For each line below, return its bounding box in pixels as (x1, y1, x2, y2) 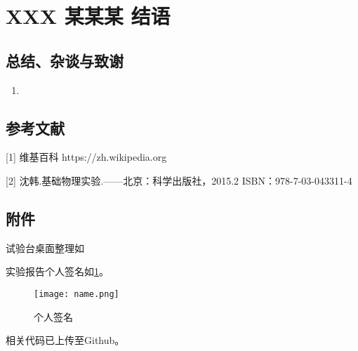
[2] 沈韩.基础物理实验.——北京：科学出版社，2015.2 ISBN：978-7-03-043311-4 (6, 173, 352, 187)
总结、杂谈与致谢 (6, 49, 124, 71)
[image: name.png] (34, 289, 119, 299)
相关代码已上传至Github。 (6, 333, 125, 347)
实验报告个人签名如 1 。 (6, 264, 109, 279)
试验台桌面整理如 (6, 240, 84, 255)
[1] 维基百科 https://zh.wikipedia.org (6, 150, 167, 164)
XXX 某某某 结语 (6, 1, 171, 30)
